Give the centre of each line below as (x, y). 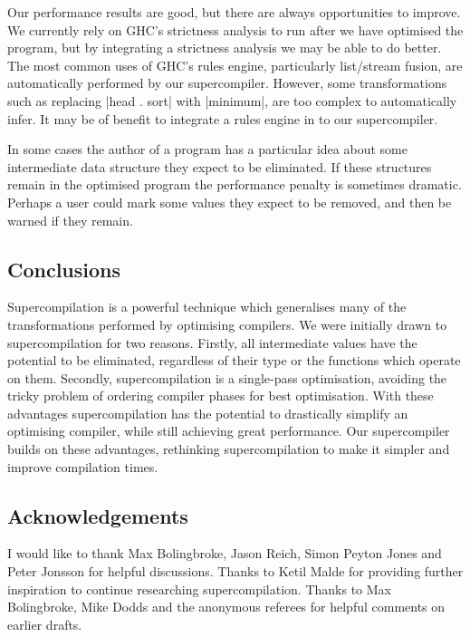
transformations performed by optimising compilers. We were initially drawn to (227, 324)
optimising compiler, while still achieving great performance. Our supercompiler (229, 431)
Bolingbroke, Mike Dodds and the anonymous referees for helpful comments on (226, 607)
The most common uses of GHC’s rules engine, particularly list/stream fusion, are (235, 65)
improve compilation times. (83, 466)
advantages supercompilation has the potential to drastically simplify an (208, 413)
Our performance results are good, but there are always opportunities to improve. (234, 12)
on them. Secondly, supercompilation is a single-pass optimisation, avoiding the (227, 377)
